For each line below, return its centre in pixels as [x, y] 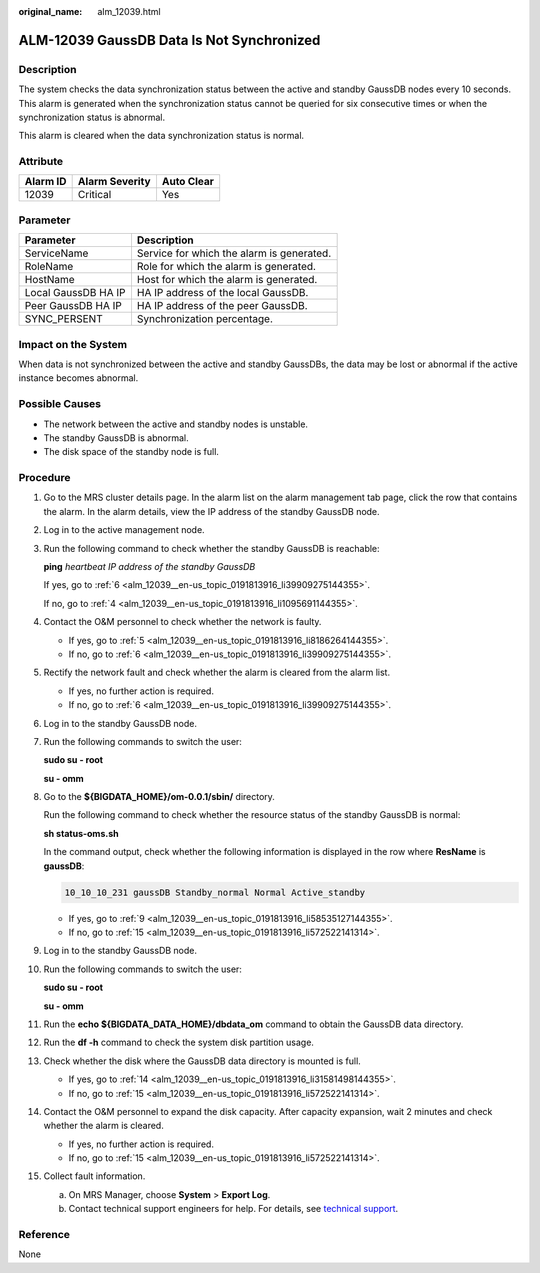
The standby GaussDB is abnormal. [116, 437]
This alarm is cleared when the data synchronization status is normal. [161, 136]
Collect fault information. [94, 1176]
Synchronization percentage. [205, 319]
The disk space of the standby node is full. [131, 452]
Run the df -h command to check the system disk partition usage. [179, 1042]
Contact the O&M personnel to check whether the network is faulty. [182, 622]
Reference [44, 1234]
